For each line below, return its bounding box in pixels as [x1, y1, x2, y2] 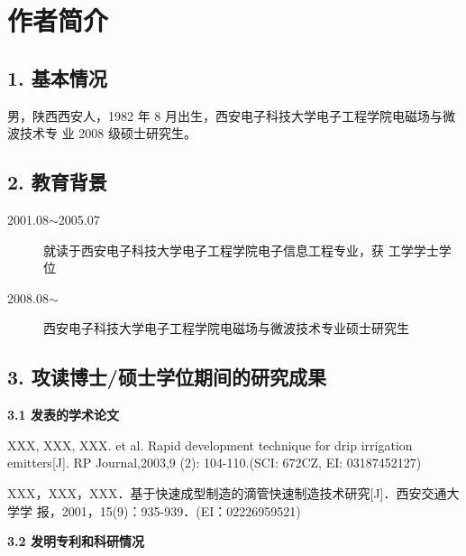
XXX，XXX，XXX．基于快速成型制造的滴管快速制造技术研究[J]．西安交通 [7, 483, 447, 502]
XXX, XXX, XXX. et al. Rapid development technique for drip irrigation [7, 435, 413, 454]
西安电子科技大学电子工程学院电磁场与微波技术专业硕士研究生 [43, 319, 409, 338]
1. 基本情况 [7, 63, 107, 91]
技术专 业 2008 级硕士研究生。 [19, 124, 196, 143]
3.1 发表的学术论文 [7, 405, 119, 424]
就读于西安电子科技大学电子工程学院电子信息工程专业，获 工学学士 [43, 240, 439, 259]
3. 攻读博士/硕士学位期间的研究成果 [7, 363, 326, 391]
